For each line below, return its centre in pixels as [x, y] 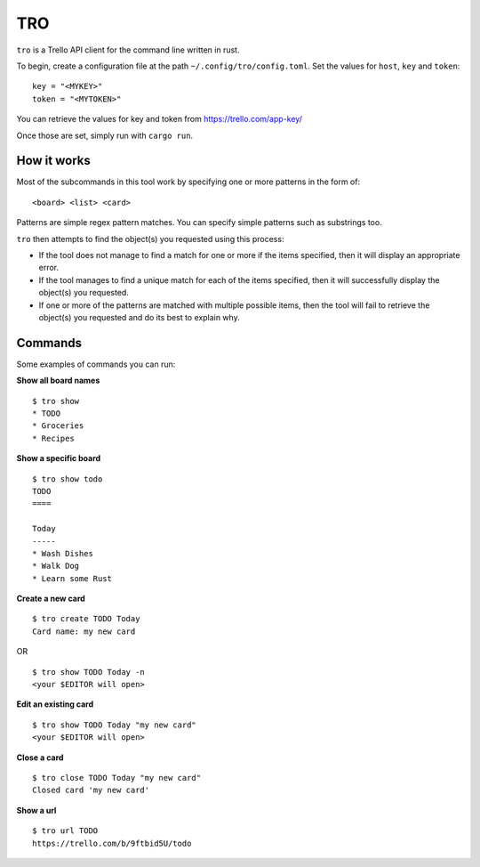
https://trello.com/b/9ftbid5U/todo [112, 843]
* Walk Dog [56, 566]
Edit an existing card [55, 704]
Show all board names [58, 381]
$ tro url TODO [65, 831]
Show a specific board [59, 458]
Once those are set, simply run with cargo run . [105, 135]
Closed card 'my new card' [91, 790]
